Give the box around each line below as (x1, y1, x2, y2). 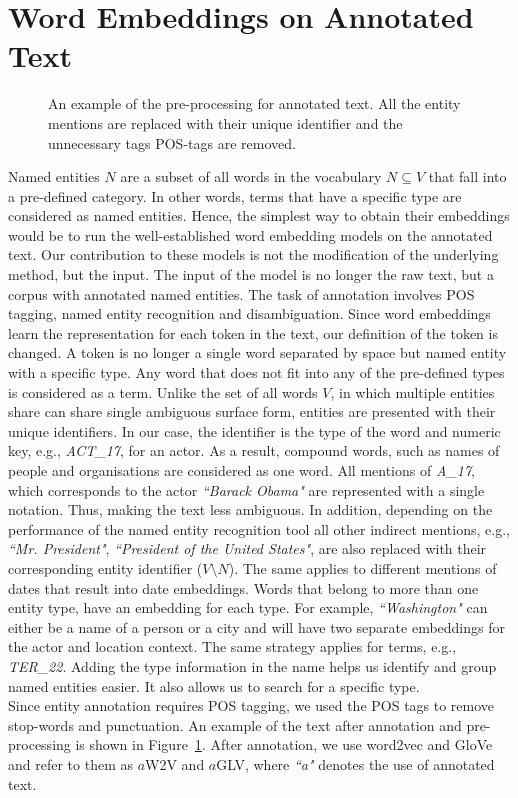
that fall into (428, 166, 507, 187)
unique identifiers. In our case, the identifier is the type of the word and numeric (8, 420, 501, 441)
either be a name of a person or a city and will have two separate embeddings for (8, 616, 505, 637)
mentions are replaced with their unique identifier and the (48, 112, 403, 133)
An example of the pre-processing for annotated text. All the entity (48, 93, 461, 114)
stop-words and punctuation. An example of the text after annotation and (8, 714, 462, 735)
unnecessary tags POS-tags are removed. (48, 132, 296, 153)
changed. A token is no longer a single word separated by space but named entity (8, 342, 507, 363)
